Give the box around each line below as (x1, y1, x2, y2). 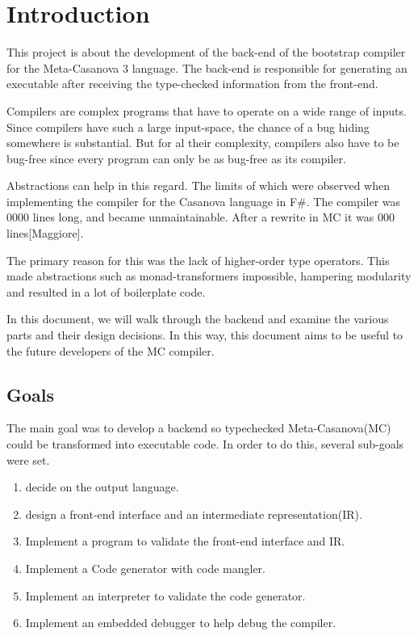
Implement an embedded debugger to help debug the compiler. (25, 614, 336, 631)
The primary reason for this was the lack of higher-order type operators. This (6, 251, 390, 268)
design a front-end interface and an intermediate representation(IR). (25, 505, 362, 522)
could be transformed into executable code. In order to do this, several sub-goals (6, 436, 404, 453)
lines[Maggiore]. (6, 225, 84, 242)
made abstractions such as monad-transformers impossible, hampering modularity (6, 267, 412, 284)
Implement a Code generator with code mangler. (25, 559, 266, 576)
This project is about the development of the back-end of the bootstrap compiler (6, 44, 406, 61)
